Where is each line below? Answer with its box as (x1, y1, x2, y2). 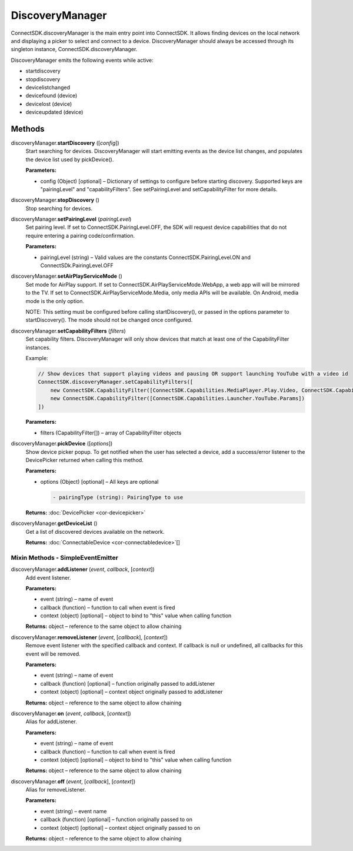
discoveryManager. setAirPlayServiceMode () (11, 272, 123, 280)
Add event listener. (25, 574, 71, 581)
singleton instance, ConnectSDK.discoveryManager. (11, 46, 138, 53)
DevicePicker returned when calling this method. (25, 457, 144, 464)
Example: (25, 354, 48, 361)
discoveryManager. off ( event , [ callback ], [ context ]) (11, 777, 136, 785)
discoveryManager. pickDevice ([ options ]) (11, 440, 113, 447)
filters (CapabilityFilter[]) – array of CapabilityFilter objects (40, 429, 182, 436)
